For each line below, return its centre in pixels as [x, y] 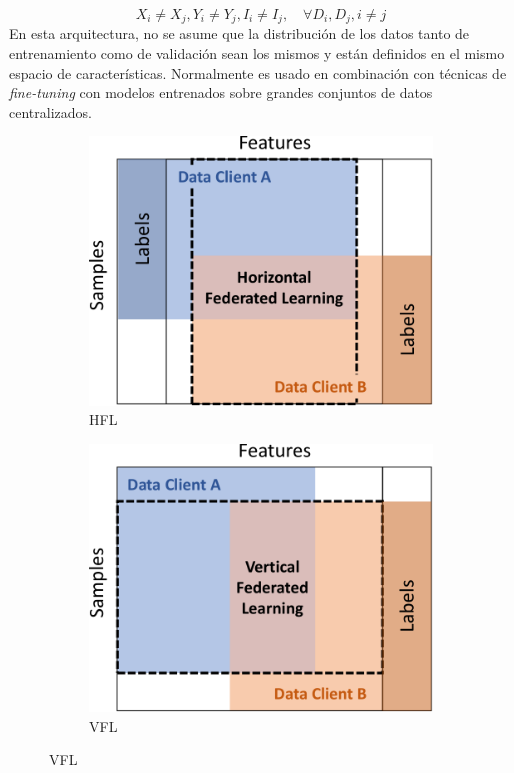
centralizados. [50, 111]
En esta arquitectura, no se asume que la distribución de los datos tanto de [239, 33]
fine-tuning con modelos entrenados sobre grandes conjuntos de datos [221, 92]
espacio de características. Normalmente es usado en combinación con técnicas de [258, 72]
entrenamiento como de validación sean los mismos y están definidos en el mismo [257, 53]
